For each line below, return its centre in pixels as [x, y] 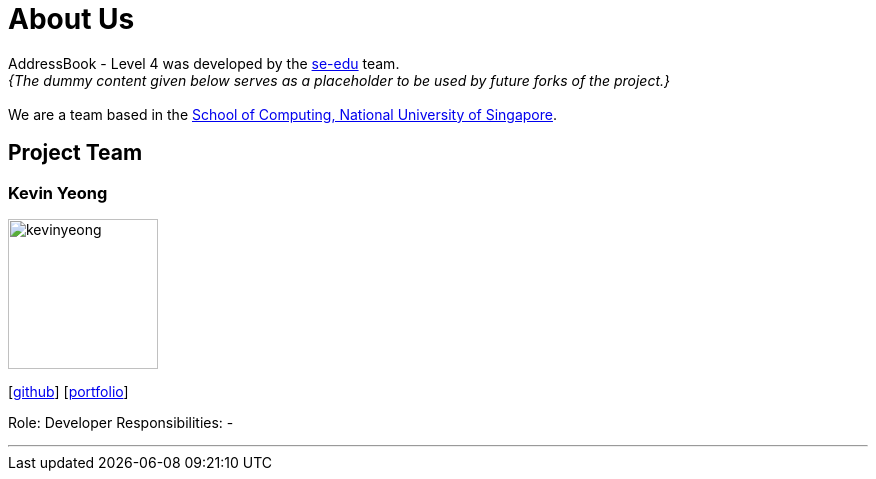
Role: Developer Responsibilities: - [121, 422]
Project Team [75, 153]
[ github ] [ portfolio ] [68, 391]
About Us [71, 19]
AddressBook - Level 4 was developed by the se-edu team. [204, 63]
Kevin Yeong [58, 192]
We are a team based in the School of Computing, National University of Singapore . [283, 114]
